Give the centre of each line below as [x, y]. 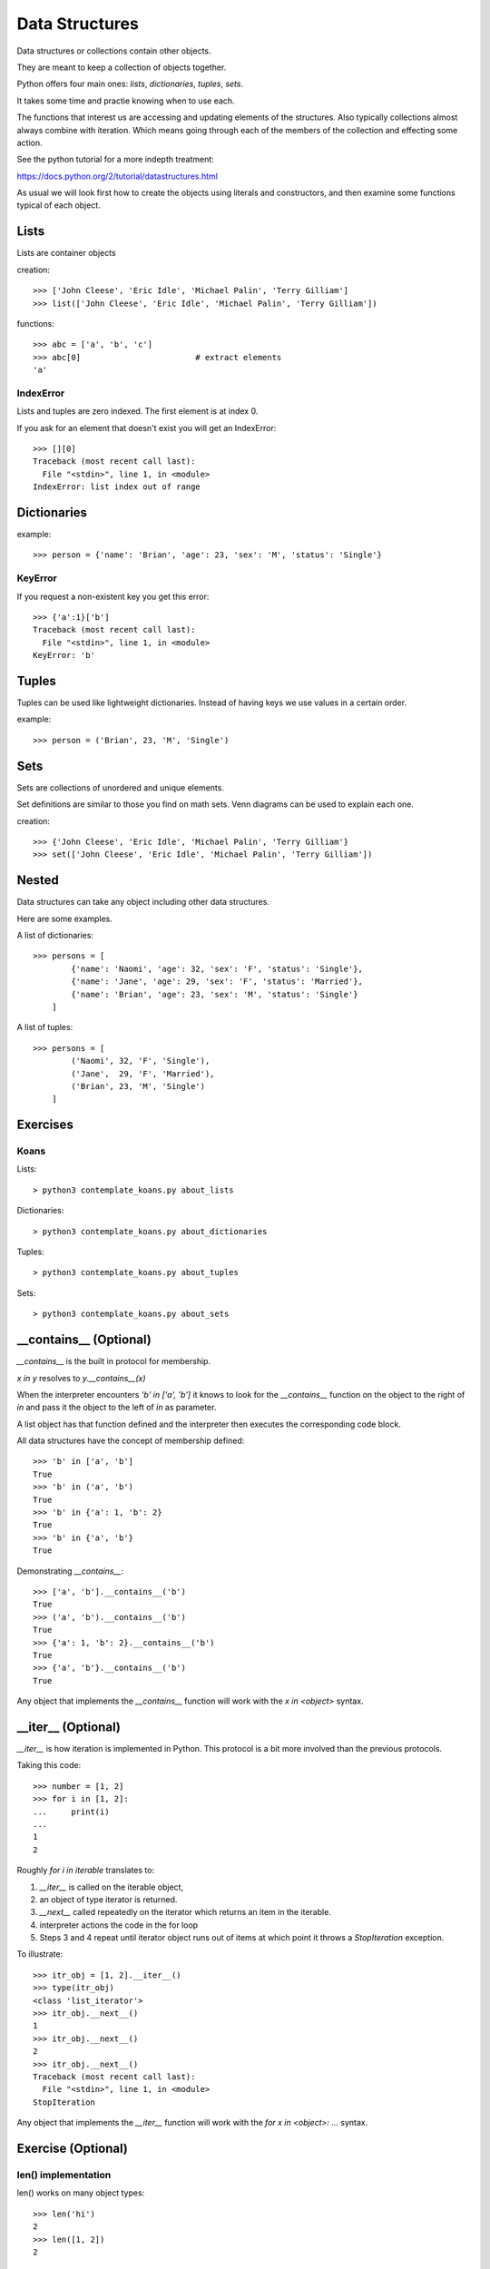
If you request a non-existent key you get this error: [113, 596]
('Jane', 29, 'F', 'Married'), [143, 1074]
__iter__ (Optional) [69, 1727]
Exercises [45, 1125]
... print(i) [71, 1812]
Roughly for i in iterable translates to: [85, 1871]
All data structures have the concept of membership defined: [131, 1441]
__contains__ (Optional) [84, 1340]
